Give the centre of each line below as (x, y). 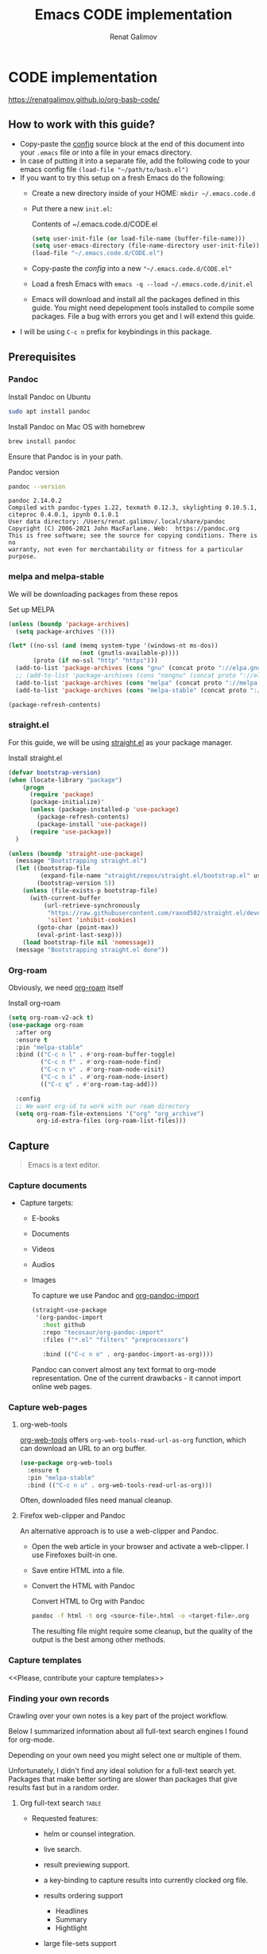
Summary (71, 1919)
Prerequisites (42, 357)
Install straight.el (35, 758)
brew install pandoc (43, 441)
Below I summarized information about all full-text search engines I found (128, 1731)
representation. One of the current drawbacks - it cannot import (136, 1378)
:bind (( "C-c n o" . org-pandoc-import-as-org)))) (128, 1354)
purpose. (23, 557)
